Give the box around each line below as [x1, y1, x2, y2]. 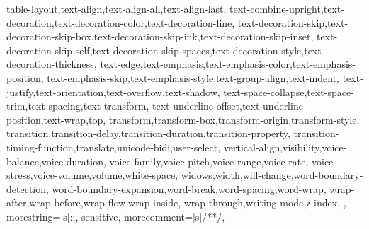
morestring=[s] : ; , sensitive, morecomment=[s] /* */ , [6, 209, 225, 223]
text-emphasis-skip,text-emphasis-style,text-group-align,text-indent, [47, 70, 339, 85]
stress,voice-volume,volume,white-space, [6, 168, 178, 182]
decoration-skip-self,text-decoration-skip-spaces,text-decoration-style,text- [6, 42, 325, 57]
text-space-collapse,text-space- [223, 84, 354, 99]
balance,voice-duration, [6, 153, 106, 168]
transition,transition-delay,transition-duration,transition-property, [6, 126, 290, 141]
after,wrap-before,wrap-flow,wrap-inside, [6, 195, 181, 210]
